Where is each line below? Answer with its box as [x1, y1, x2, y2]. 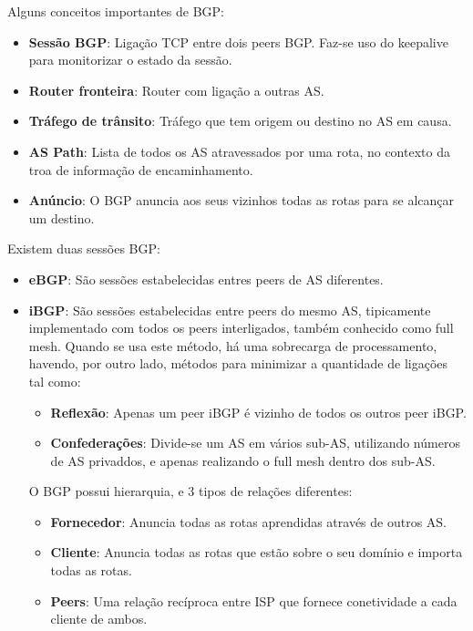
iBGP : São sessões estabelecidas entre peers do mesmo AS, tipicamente [28, 300, 431, 319]
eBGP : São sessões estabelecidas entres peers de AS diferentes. [28, 269, 384, 288]
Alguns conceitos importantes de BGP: [7, 2, 224, 20]
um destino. [28, 208, 95, 227]
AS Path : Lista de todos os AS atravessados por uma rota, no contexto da [28, 141, 450, 160]
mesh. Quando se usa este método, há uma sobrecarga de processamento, [28, 336, 437, 355]
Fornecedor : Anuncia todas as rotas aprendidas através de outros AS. [50, 512, 447, 531]
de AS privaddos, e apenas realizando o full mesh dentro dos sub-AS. [50, 450, 436, 470]
